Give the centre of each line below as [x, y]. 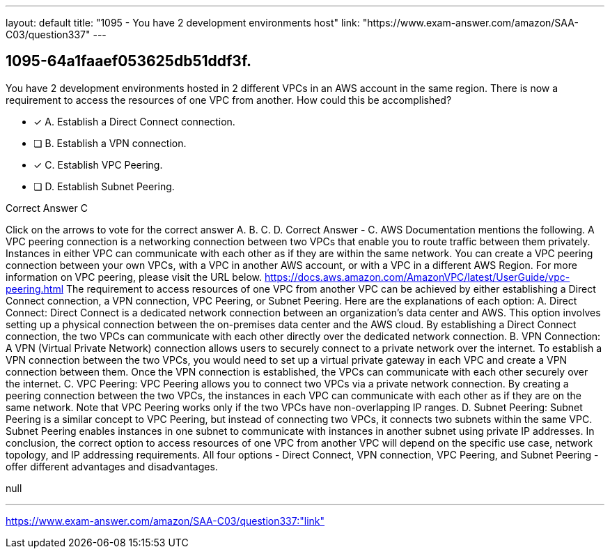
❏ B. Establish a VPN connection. [110, 143]
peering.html [35, 288]
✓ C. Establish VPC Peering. [98, 164]
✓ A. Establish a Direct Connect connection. [134, 121]
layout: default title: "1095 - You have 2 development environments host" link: [183, 23]
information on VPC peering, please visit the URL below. [134, 277]
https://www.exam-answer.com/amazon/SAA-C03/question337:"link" [165, 521]
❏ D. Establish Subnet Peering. [104, 186]
